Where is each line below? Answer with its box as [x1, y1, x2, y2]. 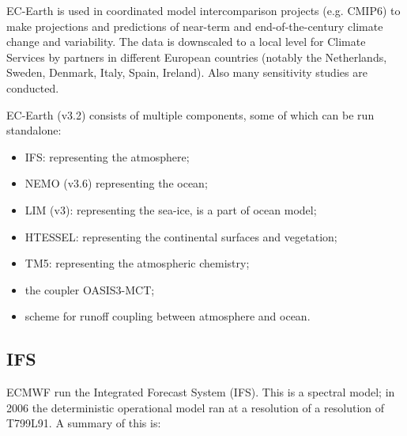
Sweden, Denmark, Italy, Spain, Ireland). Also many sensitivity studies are [6, 64, 367, 81]
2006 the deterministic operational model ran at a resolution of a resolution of [6, 399, 385, 415]
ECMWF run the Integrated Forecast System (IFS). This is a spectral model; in [6, 384, 395, 400]
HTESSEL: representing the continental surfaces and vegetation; [24, 228, 337, 245]
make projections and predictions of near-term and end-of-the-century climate [6, 17, 383, 34]
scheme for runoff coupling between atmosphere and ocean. [24, 308, 311, 324]
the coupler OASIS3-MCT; [24, 281, 155, 298]
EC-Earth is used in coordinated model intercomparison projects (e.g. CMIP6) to [6, 2, 401, 18]
